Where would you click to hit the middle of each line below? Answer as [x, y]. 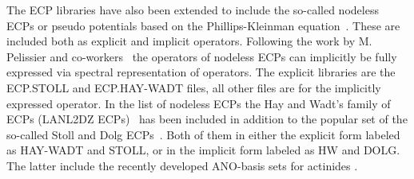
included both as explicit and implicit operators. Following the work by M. [189, 41]
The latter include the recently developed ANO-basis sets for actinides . [182, 165]
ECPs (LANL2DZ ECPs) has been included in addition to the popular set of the [207, 119]
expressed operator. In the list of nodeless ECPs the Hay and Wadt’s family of [199, 103]
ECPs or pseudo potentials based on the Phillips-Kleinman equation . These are [203, 25]
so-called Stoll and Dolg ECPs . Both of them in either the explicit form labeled [203, 134]
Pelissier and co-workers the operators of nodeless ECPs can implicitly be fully [202, 56]
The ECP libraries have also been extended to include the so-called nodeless [193, 10]
